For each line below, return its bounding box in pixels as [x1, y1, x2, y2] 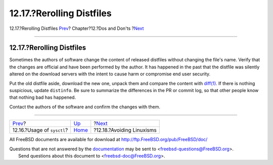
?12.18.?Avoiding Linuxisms [94, 127, 157, 134]
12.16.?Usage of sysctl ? [12, 127, 68, 134]
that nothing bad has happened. [9, 94, 76, 101]
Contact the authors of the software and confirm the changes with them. [9, 104, 161, 110]
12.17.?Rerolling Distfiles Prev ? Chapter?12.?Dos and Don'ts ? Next [9, 25, 144, 31]
